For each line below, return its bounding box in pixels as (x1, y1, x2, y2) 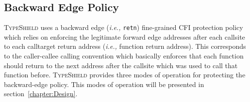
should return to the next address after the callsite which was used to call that (4, 60, 238, 70)
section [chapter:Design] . (4, 88, 78, 99)
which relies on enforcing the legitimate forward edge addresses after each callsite (4, 31, 245, 42)
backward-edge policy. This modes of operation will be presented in (4, 79, 204, 89)
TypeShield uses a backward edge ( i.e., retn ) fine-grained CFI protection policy (4, 22, 243, 32)
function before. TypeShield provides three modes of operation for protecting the (4, 70, 246, 80)
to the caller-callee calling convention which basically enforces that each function (4, 51, 244, 61)
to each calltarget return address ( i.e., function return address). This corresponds (4, 41, 246, 51)
